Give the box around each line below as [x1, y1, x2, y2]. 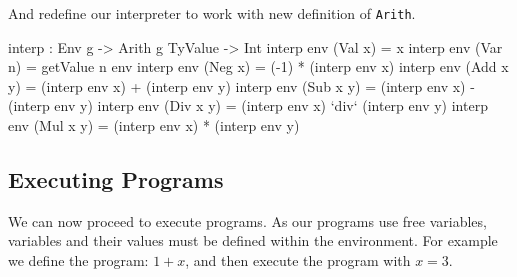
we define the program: [8, 250, 149, 271]
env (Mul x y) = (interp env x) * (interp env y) [8, 115, 300, 136]
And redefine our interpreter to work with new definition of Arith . [8, 3, 416, 23]
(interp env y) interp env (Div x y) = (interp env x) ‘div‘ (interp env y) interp [8, 95, 488, 116]
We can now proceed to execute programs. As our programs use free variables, [8, 210, 487, 231]
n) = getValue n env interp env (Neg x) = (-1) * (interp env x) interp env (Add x [8, 56, 509, 77]
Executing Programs [8, 164, 224, 195]
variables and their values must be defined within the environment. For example [8, 230, 498, 251]
